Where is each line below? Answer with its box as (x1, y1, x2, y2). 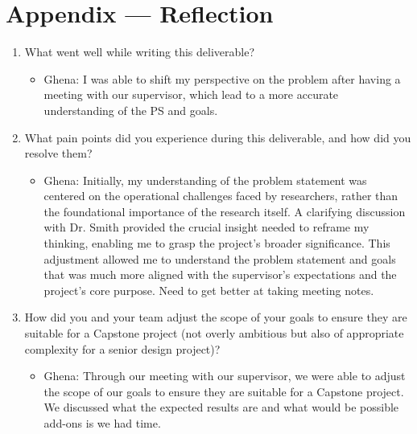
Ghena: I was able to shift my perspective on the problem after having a (43, 70, 401, 87)
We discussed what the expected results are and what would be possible (43, 399, 399, 416)
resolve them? (24, 145, 93, 162)
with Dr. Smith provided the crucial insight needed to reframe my (43, 219, 370, 235)
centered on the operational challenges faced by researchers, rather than (43, 187, 398, 204)
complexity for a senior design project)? (24, 340, 221, 357)
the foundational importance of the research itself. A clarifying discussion (43, 203, 406, 219)
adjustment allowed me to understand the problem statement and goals (43, 250, 396, 267)
